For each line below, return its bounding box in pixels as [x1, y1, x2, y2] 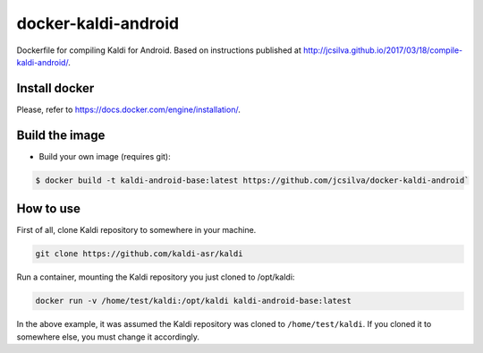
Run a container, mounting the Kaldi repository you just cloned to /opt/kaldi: [16, 271, 295, 282]
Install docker [16, 81, 95, 96]
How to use [16, 202, 80, 217]
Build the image [16, 127, 106, 142]
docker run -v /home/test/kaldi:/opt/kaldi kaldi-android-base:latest [35, 296, 352, 306]
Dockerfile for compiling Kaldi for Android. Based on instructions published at [16, 45, 301, 56]
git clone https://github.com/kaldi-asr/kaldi [35, 249, 243, 259]
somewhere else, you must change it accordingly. [16, 331, 200, 342]
